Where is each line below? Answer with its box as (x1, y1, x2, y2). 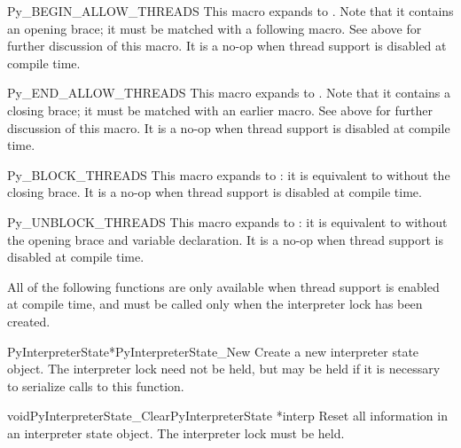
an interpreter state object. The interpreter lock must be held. (7, 423, 345, 442)
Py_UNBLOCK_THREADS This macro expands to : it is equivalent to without (7, 212, 448, 231)
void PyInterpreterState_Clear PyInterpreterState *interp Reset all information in (7, 406, 448, 425)
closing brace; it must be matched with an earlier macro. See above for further (7, 100, 433, 119)
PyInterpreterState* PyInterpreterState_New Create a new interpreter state (7, 342, 419, 360)
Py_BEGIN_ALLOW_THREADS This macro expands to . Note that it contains (7, 2, 454, 20)
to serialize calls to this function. (7, 376, 184, 395)
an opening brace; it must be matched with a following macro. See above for (7, 19, 422, 37)
